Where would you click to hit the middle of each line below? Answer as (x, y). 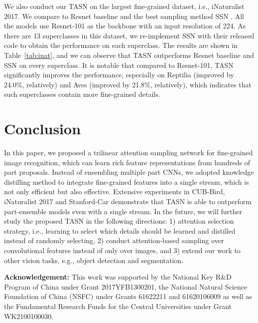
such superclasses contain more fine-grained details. (82, 94)
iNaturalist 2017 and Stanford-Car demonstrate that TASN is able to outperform (128, 201)
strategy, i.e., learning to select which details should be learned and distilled (120, 230)
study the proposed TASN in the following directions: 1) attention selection (119, 221)
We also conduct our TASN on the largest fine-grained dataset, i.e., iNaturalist (124, 6)
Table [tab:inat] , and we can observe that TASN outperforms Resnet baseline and (129, 55)
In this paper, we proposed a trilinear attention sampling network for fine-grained (129, 153)
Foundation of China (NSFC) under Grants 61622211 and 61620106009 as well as (128, 296)
